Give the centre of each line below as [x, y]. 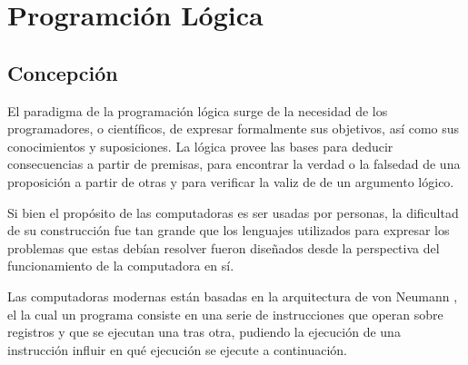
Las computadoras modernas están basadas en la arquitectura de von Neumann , [233, 296]
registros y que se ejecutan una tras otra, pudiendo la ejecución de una [204, 332]
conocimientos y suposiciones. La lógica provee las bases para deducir [200, 146]
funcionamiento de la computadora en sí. [121, 266]
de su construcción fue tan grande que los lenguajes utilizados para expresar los [229, 230]
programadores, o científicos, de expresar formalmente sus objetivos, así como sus [234, 128]
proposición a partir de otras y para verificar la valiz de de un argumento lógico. [231, 181]
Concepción [63, 72]
